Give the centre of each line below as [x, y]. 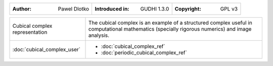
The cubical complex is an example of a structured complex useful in [170, 23]
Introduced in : [112, 9]
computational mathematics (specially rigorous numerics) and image [170, 29]
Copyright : [188, 9]
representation [30, 32]
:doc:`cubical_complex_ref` [133, 46]
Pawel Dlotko [74, 9]
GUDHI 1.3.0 [155, 9]
